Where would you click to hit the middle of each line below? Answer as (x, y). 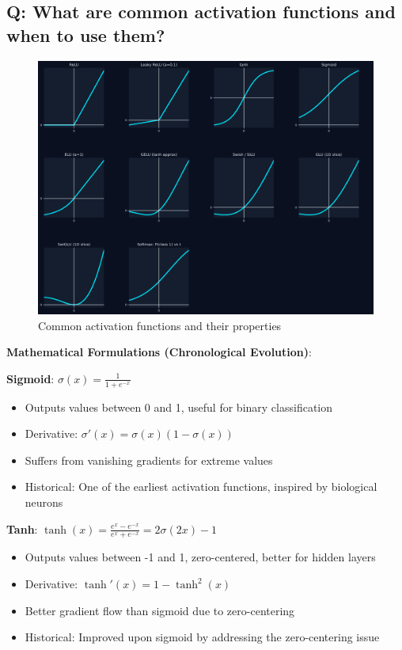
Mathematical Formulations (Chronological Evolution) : (159, 352)
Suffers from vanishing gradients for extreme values (149, 460)
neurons (44, 502)
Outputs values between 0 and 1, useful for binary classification (179, 407)
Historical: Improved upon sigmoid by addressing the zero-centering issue (202, 637)
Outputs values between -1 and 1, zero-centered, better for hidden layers (200, 557)
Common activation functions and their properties (160, 325)
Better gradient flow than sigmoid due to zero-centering (160, 610)
